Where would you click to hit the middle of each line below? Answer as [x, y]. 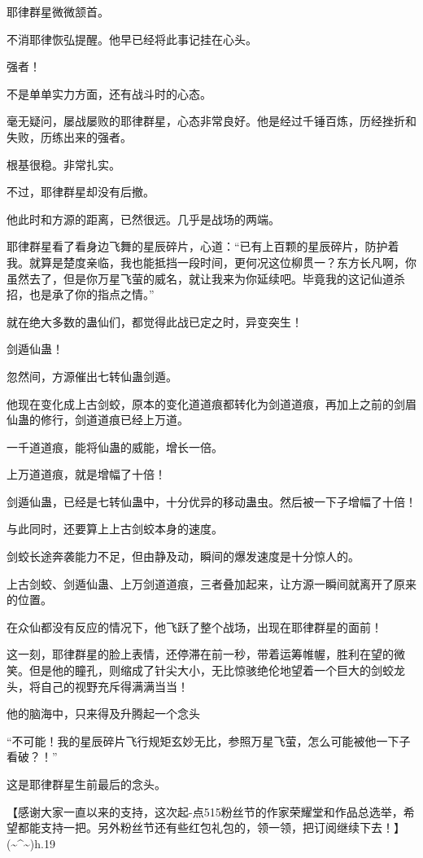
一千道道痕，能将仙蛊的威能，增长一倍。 [115, 447]
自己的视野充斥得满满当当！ [114, 686]
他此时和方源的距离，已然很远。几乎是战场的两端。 [143, 219]
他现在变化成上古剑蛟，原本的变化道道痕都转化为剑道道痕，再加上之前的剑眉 [211, 403]
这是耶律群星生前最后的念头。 [86, 784]
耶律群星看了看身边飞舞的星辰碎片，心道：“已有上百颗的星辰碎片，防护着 [203, 246]
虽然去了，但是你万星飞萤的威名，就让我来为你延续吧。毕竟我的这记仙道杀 [206, 278]
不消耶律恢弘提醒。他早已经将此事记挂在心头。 [132, 39]
